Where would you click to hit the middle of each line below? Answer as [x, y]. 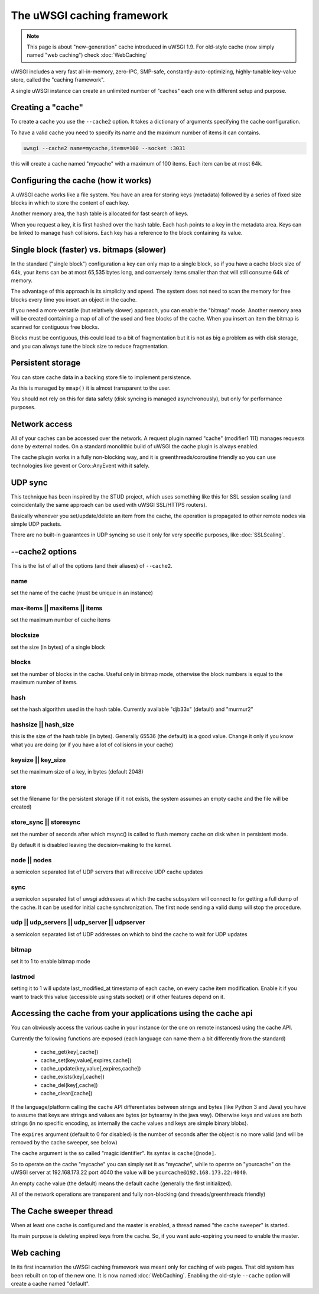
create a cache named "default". [50, 1284]
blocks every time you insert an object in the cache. [74, 299]
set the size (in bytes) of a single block [58, 647]
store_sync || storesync [46, 822]
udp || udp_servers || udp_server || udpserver [78, 923]
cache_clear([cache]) [66, 1094]
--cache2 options [44, 552]
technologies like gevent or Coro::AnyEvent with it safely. [80, 465]
